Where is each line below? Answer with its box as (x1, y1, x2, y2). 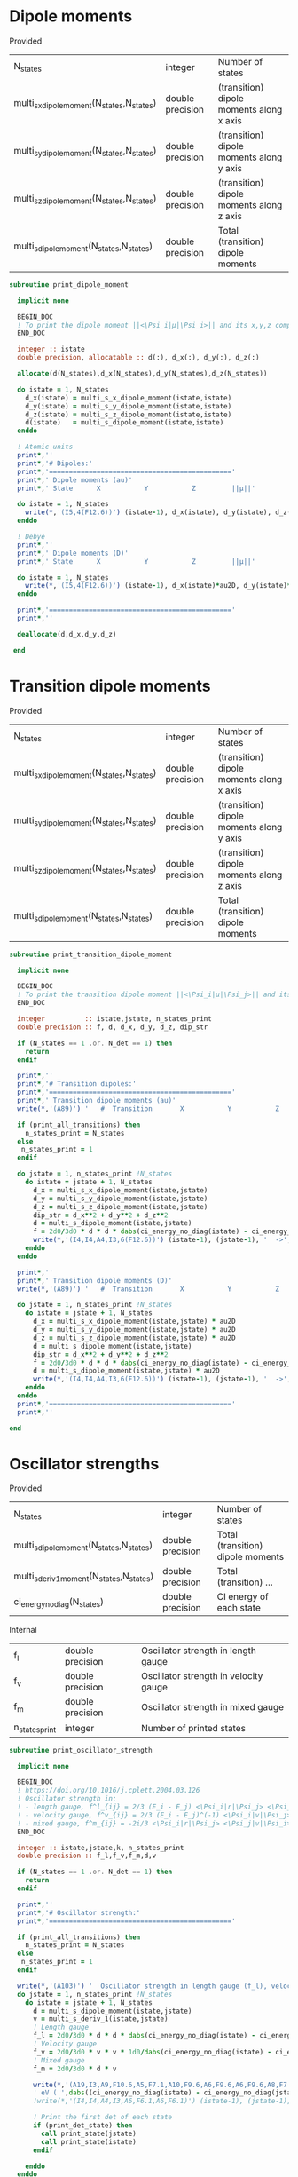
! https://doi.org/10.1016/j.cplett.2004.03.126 (17, 1786, 200, 1795)
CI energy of (216, 1591, 269, 1603)
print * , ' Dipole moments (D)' (17, 549, 129, 558)
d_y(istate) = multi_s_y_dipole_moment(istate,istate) (25, 401, 232, 410)
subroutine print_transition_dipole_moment (9, 950, 173, 959)
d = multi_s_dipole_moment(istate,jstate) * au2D (32, 1366, 220, 1375)
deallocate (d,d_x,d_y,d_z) (17, 629, 117, 638)
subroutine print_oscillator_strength (9, 1746, 153, 1754)
